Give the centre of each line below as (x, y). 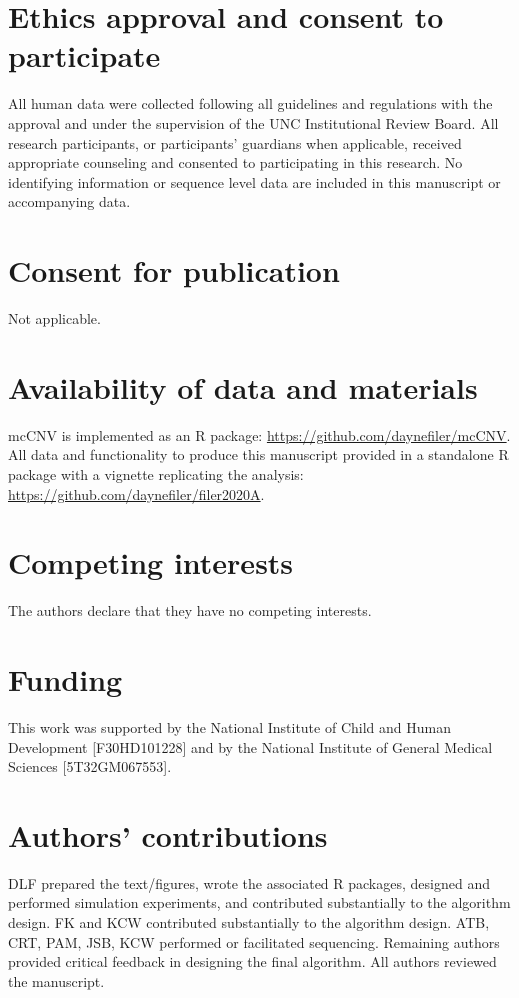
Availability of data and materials (243, 386)
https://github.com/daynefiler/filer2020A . (136, 493)
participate (84, 55)
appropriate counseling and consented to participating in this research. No (235, 162)
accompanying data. (69, 201)
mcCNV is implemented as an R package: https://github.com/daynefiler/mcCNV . (259, 434)
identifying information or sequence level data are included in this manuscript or (254, 181)
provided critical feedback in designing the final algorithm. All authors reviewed (252, 961)
